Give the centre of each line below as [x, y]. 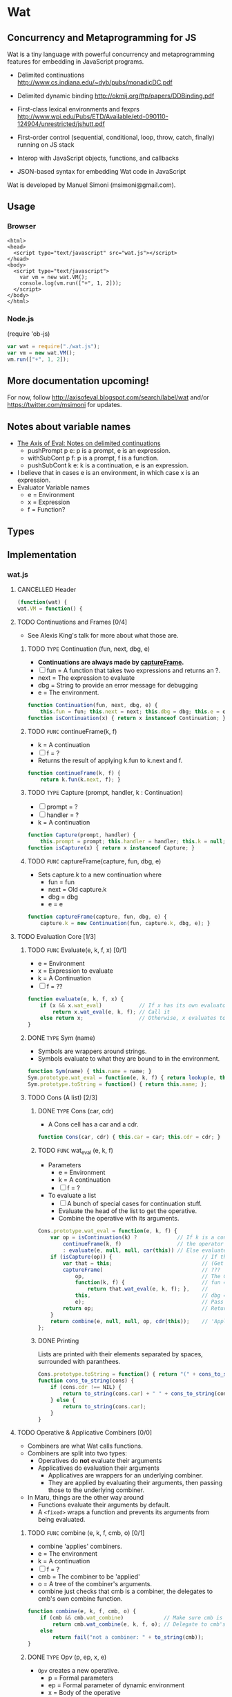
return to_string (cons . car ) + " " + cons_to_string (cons [146, 1394]
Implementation [42, 555]
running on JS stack [46, 145]
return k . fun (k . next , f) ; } [80, 780]
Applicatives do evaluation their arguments [99, 1468]
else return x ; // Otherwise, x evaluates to [133, 1018]
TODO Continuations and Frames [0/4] [72, 622]
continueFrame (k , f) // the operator [143, 1244]
